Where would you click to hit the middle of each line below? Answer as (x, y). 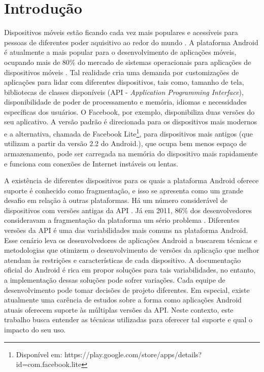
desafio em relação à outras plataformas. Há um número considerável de (116, 200)
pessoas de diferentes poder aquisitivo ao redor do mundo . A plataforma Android (131, 42)
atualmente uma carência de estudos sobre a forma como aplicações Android (123, 300)
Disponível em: (39, 354)
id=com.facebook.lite (49, 364)
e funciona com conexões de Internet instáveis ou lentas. (91, 163)
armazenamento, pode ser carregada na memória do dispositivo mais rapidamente (131, 153)
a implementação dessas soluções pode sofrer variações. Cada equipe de (115, 280)
